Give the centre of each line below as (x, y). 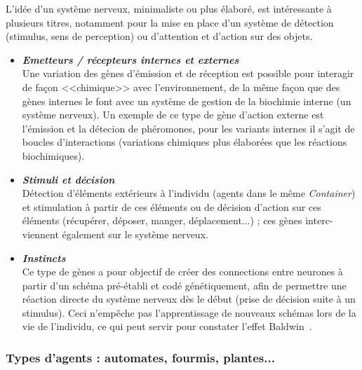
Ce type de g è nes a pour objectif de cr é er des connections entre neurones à (182, 272)
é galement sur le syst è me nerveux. (135, 234)
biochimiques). (53, 155)
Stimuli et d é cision (68, 179)
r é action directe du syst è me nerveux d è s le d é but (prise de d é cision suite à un (189, 299)
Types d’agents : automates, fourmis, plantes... (140, 357)
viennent (40, 234)
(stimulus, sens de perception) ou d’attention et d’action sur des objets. (159, 36)
